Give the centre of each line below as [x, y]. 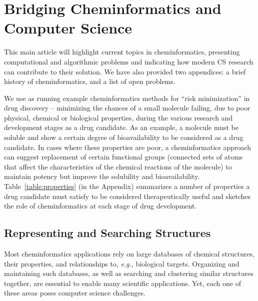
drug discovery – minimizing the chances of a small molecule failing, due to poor [127, 108]
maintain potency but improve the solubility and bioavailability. [102, 176]
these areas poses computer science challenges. [75, 293]
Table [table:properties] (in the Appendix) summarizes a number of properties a [127, 186]
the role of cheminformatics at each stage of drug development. [100, 206]
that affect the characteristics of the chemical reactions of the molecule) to [118, 166]
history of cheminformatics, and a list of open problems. [90, 81]
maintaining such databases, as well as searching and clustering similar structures [129, 273]
